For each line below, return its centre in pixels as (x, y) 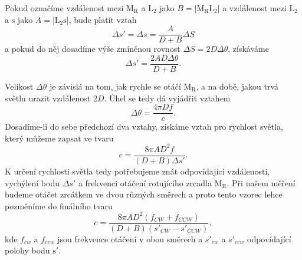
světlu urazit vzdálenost (48, 98)
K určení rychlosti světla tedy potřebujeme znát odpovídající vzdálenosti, (137, 171)
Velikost (19, 86)
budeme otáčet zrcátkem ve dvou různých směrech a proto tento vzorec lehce (144, 194)
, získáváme (248, 49)
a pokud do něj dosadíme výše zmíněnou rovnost (93, 49)
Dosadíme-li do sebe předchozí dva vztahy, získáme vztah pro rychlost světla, (144, 126)
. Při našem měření (261, 182)
